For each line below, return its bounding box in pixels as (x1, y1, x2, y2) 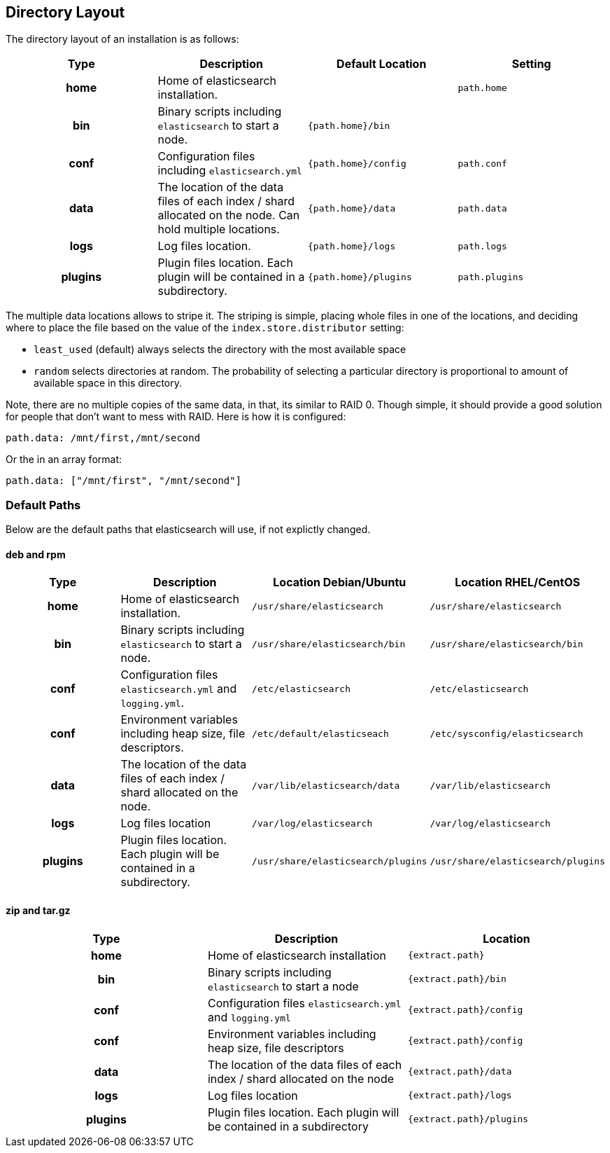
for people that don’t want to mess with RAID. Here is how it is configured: (6, 410, 346, 423)
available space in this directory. (34, 377, 183, 389)
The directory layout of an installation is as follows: (6, 33, 239, 46)
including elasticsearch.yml (157, 163, 302, 178)
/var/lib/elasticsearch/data (252, 780, 400, 791)
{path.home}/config (308, 158, 406, 169)
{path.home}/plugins (308, 271, 412, 282)
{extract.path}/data (407, 1066, 512, 1077)
